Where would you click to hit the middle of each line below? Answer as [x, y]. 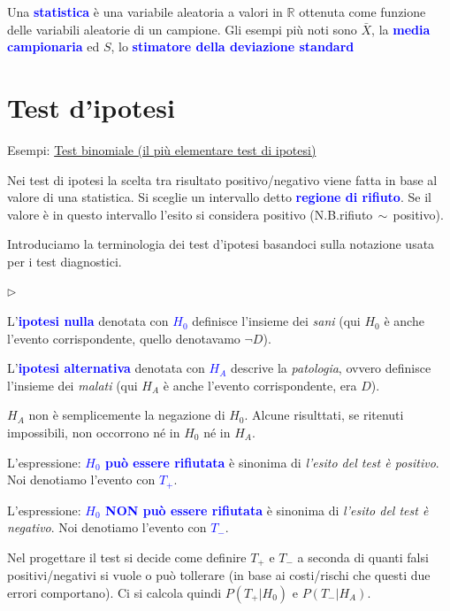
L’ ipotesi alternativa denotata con [106, 368]
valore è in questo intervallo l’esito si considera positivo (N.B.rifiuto [190, 214]
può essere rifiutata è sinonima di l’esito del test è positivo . [272, 462]
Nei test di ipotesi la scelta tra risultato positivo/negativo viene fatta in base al [222, 179]
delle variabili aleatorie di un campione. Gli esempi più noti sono [182, 29]
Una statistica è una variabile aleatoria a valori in [145, 12]
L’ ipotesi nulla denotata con [88, 321]
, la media [401, 29]
